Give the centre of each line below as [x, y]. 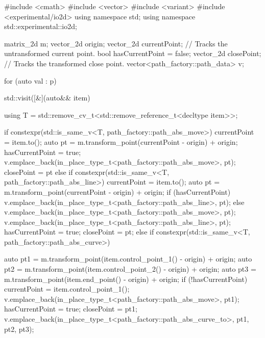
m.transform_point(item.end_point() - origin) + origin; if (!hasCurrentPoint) [126, 279]
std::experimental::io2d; [41, 26]
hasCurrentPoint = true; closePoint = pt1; [71, 309]
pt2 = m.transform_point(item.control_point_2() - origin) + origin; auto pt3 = [130, 269]
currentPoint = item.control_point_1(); [67, 289]
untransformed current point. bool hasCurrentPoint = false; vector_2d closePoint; [133, 53]
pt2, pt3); [19, 329]
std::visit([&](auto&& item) [47, 98]
